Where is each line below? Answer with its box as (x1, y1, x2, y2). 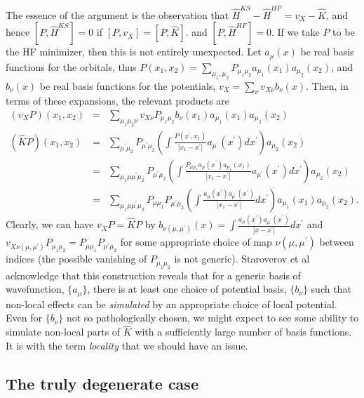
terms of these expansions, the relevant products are (6, 93, 230, 108)
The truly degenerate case (6, 372, 198, 394)
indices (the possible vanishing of (6, 251, 147, 266)
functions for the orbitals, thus (6, 59, 137, 74)
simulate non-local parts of (6, 324, 121, 339)
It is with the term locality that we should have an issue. (6, 338, 248, 352)
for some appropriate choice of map (120, 234, 272, 249)
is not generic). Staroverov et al (174, 251, 310, 266)
